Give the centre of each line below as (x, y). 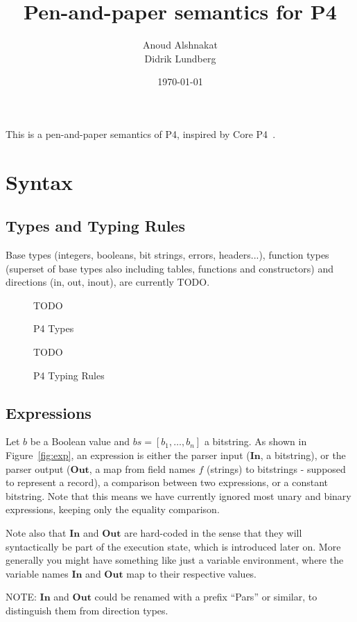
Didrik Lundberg (180, 58)
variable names (37, 573)
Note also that (36, 533)
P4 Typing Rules (69, 375)
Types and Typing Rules (95, 226)
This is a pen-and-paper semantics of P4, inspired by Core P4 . (141, 133)
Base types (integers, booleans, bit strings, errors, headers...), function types (167, 255)
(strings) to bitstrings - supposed (276, 468)
